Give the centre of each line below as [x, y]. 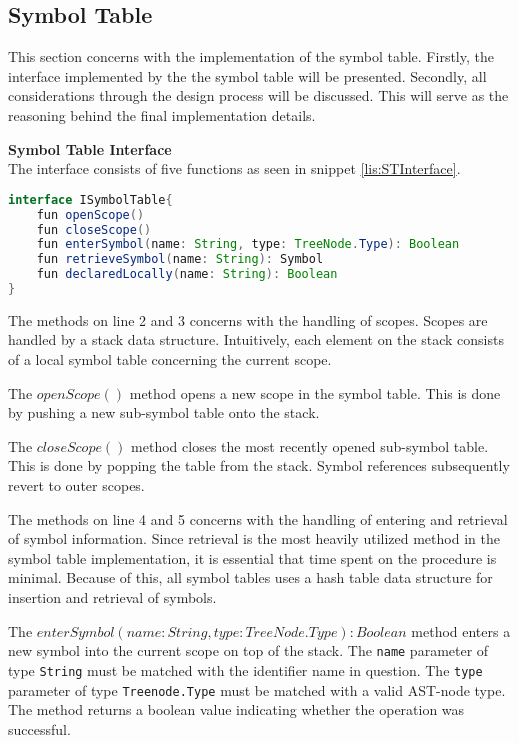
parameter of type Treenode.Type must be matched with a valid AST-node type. [257, 689]
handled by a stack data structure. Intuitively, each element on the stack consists [256, 339]
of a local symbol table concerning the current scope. [170, 359]
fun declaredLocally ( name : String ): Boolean [187, 274]
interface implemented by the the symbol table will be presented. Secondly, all [247, 75]
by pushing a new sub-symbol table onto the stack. [164, 412]
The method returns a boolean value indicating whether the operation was [236, 709]
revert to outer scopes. [76, 485]
